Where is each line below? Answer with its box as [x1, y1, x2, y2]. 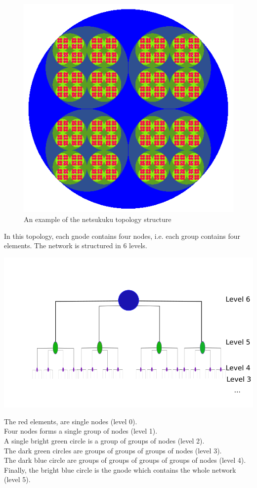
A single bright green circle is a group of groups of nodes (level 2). [4, 435, 205, 445]
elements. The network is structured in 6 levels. [4, 240, 147, 251]
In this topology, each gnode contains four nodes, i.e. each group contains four [4, 230, 241, 241]
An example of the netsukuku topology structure [24, 214, 171, 224]
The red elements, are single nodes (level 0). [4, 416, 137, 426]
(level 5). [4, 474, 31, 485]
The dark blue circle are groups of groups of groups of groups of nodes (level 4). [4, 455, 246, 465]
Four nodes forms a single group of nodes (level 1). [4, 426, 158, 436]
